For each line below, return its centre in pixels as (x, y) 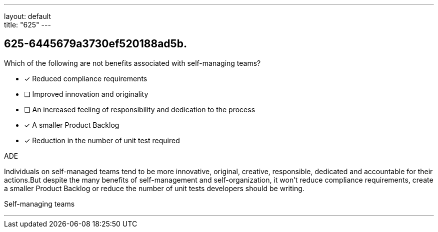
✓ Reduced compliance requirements (86, 78)
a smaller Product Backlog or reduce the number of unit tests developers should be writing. (154, 188)
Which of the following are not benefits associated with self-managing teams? (132, 63)
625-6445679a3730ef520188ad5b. (95, 44)
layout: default (27, 16)
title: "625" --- (27, 25)
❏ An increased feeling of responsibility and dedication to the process (140, 109)
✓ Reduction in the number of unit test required (102, 140)
